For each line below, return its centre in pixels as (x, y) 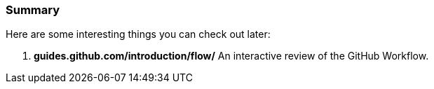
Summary (33, 10)
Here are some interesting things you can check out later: (138, 34)
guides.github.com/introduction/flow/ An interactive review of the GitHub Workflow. (231, 56)
